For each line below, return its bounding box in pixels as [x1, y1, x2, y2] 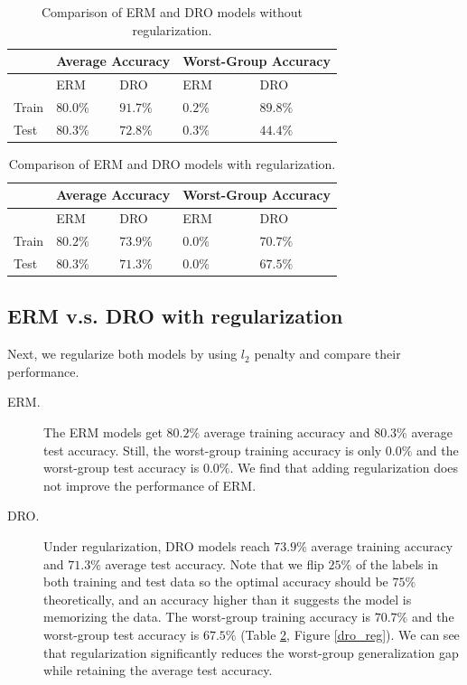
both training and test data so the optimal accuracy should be [43, 572, 388, 591]
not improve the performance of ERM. [43, 475, 257, 494]
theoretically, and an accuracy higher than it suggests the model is [43, 589, 412, 608]
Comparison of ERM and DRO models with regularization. [8, 154, 336, 173]
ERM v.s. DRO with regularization [7, 302, 343, 330]
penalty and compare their [254, 344, 401, 363]
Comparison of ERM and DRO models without [41, 3, 304, 21]
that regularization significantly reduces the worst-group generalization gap [43, 643, 459, 662]
